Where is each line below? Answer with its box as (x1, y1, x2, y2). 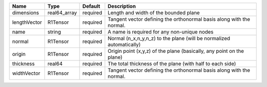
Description (107, 3, 136, 9)
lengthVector (12, 19, 42, 26)
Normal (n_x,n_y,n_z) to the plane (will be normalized (107, 35, 230, 42)
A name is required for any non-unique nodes (107, 29, 214, 35)
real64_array (47, 9, 77, 16)
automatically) (107, 41, 141, 48)
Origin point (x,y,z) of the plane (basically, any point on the (107, 47, 244, 54)
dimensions (12, 9, 40, 16)
